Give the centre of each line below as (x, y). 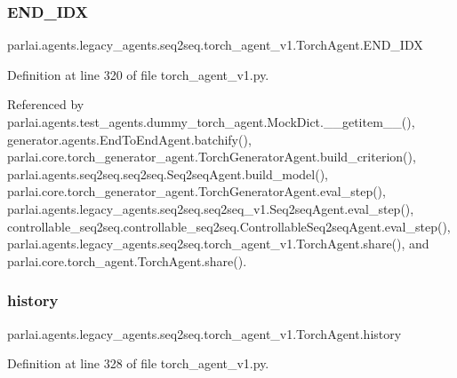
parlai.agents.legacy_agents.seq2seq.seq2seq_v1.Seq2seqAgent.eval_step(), (211, 208)
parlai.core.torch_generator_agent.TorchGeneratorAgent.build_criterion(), (212, 157)
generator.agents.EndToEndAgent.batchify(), (129, 139)
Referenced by (46, 104)
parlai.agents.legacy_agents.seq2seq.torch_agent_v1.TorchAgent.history (204, 333)
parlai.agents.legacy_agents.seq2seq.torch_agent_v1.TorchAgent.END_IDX (215, 45)
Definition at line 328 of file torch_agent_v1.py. (138, 363)
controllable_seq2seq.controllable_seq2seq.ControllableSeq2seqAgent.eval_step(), (229, 226)
